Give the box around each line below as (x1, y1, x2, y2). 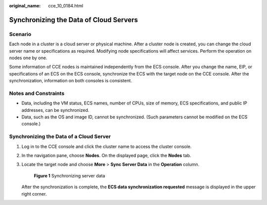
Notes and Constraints (9, 90, 65, 97)
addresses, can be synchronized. (21, 107, 89, 113)
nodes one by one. (9, 55, 47, 61)
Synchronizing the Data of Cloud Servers (9, 15, 138, 24)
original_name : (9, 3, 41, 8)
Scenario (9, 31, 32, 37)
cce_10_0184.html (48, 3, 84, 8)
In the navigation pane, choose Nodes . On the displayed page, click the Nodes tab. (21, 152, 191, 158)
